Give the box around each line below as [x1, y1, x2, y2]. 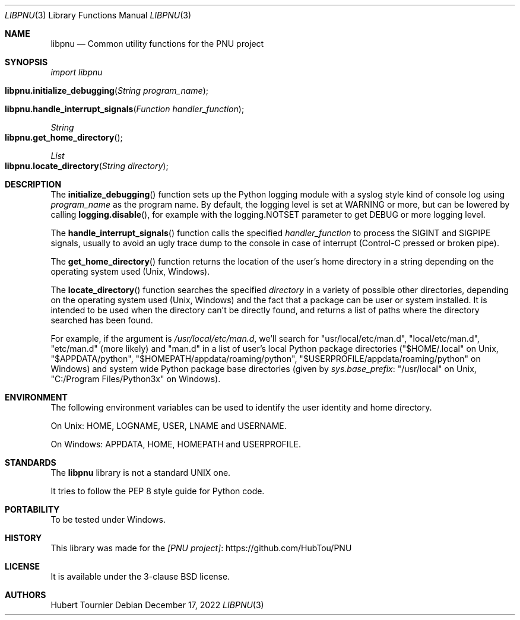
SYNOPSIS [5, 57, 48, 67]
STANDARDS [5, 457, 56, 468]
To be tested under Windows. [50, 514, 166, 524]
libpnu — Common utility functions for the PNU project [50, 39, 264, 49]
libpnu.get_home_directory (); [5, 132, 123, 142]
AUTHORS [5, 590, 46, 600]
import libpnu [50, 67, 103, 77]
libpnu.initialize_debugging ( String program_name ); [5, 85, 208, 96]
